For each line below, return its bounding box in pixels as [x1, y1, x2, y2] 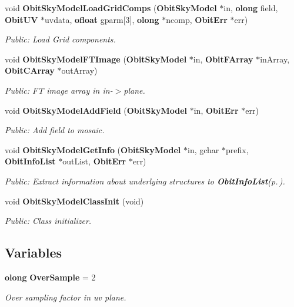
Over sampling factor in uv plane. [5, 291, 126, 303]
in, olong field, [223, 2, 278, 14]
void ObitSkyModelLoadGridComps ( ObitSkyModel [5, 2, 217, 14]
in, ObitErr [193, 104, 239, 116]
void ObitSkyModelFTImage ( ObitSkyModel [5, 52, 187, 65]
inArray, [260, 52, 290, 65]
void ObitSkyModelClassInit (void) [5, 194, 144, 207]
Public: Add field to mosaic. [5, 124, 105, 136]
